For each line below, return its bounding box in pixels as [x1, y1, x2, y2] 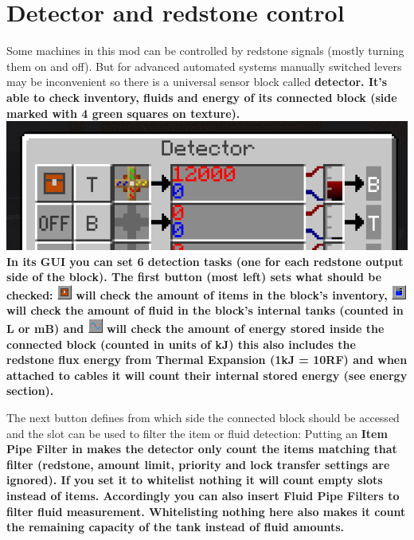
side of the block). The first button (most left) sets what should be [6, 268, 382, 285]
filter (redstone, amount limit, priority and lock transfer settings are [6, 456, 390, 472]
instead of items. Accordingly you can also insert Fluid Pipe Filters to [6, 487, 400, 503]
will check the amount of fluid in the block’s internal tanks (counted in [6, 302, 404, 319]
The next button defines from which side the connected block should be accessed [6, 409, 400, 426]
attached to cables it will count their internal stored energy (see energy [6, 366, 408, 383]
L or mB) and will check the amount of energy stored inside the [6, 320, 385, 337]
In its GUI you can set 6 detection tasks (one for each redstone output [6, 252, 404, 269]
